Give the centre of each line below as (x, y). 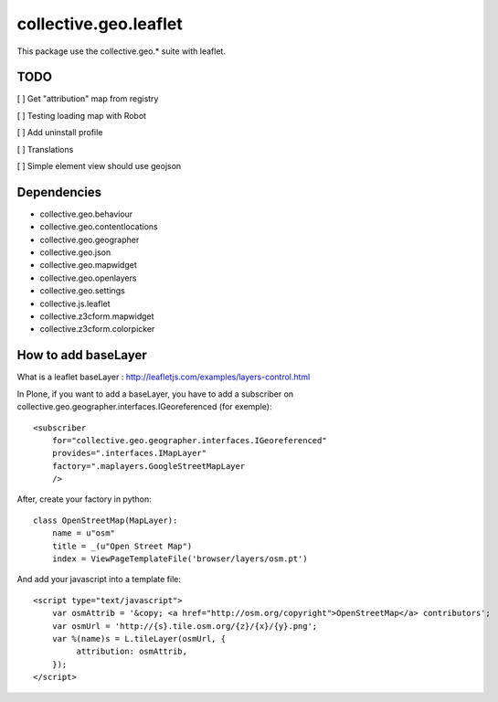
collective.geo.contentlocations (99, 227)
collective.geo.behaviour (86, 214)
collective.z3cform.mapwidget (97, 316)
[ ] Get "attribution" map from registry (88, 99)
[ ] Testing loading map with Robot (81, 115)
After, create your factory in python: (85, 499)
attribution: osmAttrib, (132, 652)
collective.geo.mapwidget (88, 265)
